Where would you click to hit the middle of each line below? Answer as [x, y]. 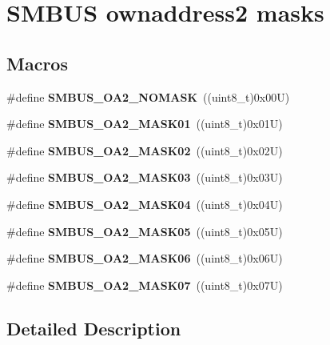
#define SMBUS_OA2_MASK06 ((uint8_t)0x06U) [145, 258]
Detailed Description [94, 328]
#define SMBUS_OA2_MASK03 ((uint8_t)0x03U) [145, 177]
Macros [37, 63]
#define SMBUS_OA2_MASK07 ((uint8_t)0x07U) [145, 285]
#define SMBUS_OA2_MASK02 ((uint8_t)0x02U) [145, 150]
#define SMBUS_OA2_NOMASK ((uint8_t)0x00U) [148, 96]
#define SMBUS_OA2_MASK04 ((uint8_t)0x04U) [145, 204]
